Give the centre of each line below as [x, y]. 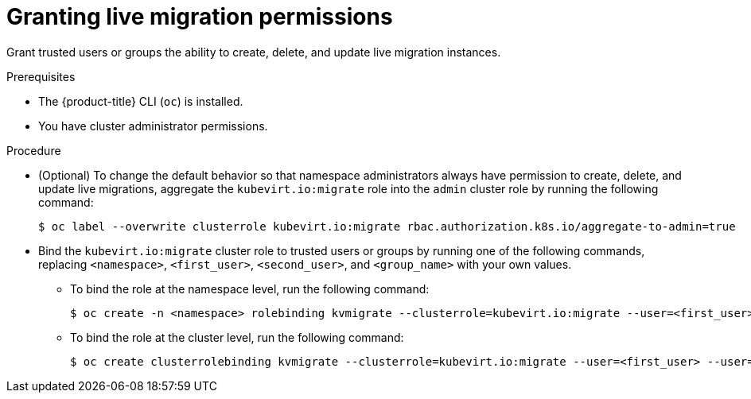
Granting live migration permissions [200, 17]
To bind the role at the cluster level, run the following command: [237, 337]
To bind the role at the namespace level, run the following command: [250, 289]
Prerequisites [41, 76]
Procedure [34, 150]
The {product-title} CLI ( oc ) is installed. [141, 101]
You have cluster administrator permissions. [153, 126]
